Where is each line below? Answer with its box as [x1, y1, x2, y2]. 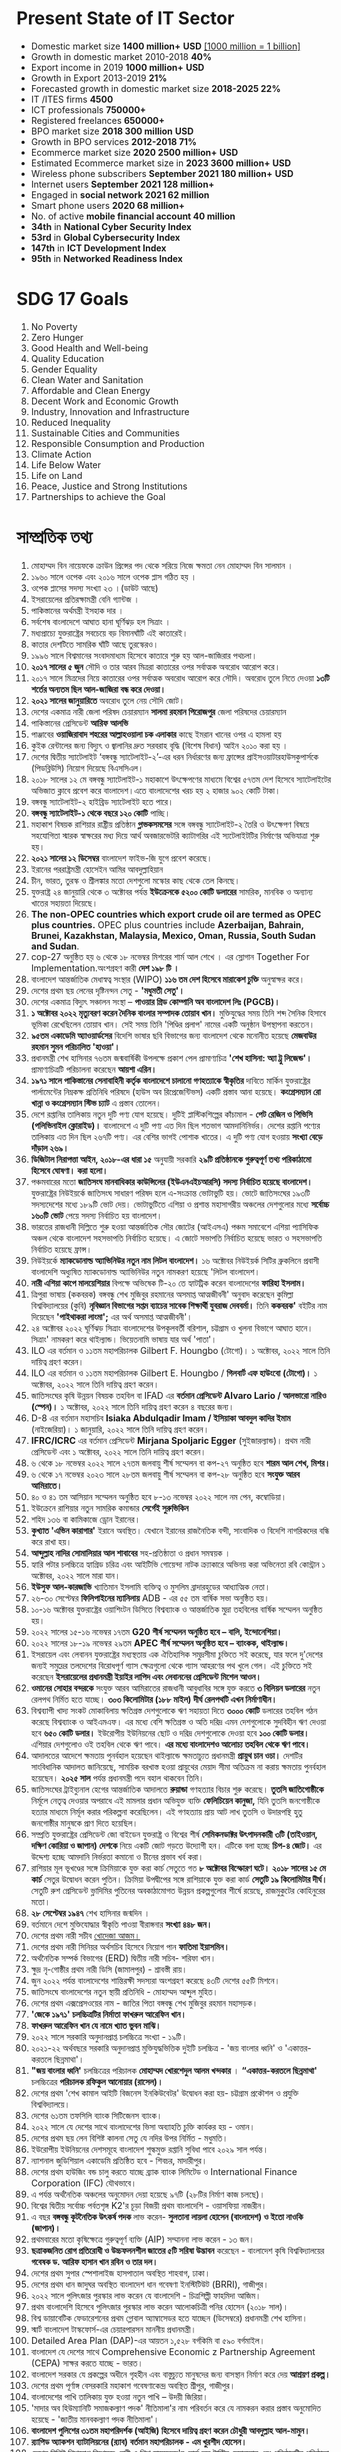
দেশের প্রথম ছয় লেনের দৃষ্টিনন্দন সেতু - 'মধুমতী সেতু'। [30, 984, 185, 996]
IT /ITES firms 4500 [30, 93, 114, 105]
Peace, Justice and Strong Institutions [30, 480, 188, 492]
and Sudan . [30, 940, 80, 952]
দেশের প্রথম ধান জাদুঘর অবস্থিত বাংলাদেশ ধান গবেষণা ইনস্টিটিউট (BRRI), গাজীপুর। [30, 2278, 269, 2290]
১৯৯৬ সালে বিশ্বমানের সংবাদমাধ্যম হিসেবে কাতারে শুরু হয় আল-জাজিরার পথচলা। [30, 649, 258, 661]
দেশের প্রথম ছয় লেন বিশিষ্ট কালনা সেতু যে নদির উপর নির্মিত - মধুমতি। [30, 2132, 229, 2144]
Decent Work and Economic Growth [30, 395, 179, 407]
